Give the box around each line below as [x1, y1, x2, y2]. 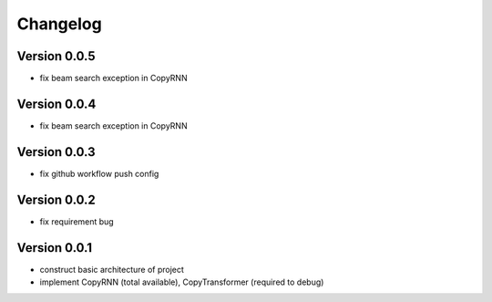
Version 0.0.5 [16, 48, 96, 64]
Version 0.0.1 [16, 240, 93, 255]
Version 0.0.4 [16, 96, 97, 111]
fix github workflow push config [39, 168, 159, 179]
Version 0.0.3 [16, 144, 96, 160]
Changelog [16, 14, 102, 34]
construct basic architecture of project [39, 264, 184, 275]
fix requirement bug [39, 215, 114, 227]
